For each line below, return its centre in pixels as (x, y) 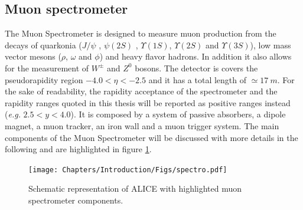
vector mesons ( (33, 56)
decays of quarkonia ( (43, 45)
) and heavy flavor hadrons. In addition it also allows (196, 56)
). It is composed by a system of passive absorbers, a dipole (178, 114)
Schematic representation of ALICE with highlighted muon (135, 188)
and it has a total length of (198, 79)
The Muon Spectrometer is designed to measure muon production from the (141, 33)
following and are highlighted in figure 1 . (78, 149)
